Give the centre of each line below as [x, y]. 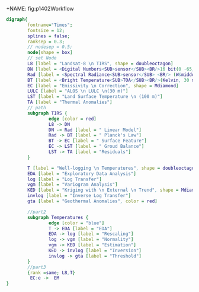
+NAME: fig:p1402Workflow [40, 9]
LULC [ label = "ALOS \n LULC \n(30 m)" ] [78, 91]
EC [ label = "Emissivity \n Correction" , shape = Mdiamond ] [103, 85]
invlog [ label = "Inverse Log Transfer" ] [79, 196]
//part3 [37, 267]
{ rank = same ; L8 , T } [52, 272]
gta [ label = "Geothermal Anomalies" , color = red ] [93, 201]
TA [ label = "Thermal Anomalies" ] [70, 102]
